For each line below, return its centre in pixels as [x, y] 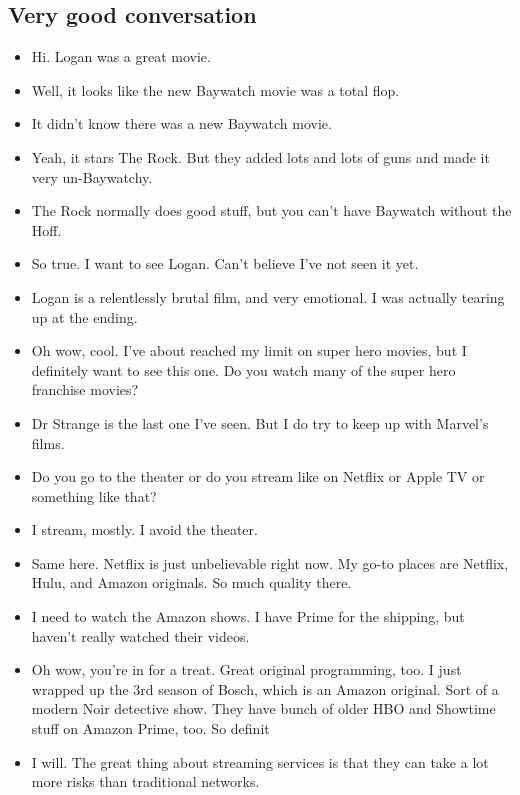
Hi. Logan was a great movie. [121, 56]
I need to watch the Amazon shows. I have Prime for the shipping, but [248, 616]
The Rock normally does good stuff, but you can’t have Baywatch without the [271, 210]
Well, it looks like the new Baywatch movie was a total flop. [215, 89]
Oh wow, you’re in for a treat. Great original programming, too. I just [246, 669]
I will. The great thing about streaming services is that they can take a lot [260, 761]
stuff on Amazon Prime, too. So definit [150, 728]
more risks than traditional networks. [145, 781]
